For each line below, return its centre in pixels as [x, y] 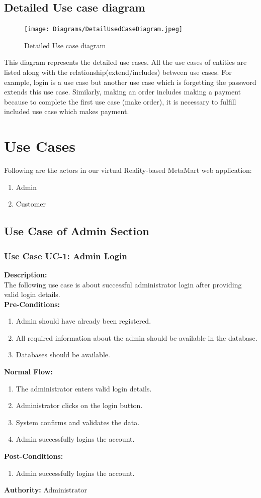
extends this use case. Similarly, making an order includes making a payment [123, 92]
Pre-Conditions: [32, 304]
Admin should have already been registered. [83, 321]
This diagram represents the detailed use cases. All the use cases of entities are [125, 62]
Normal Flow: [28, 372]
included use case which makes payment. [67, 111]
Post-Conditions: [34, 456]
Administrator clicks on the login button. [79, 405]
